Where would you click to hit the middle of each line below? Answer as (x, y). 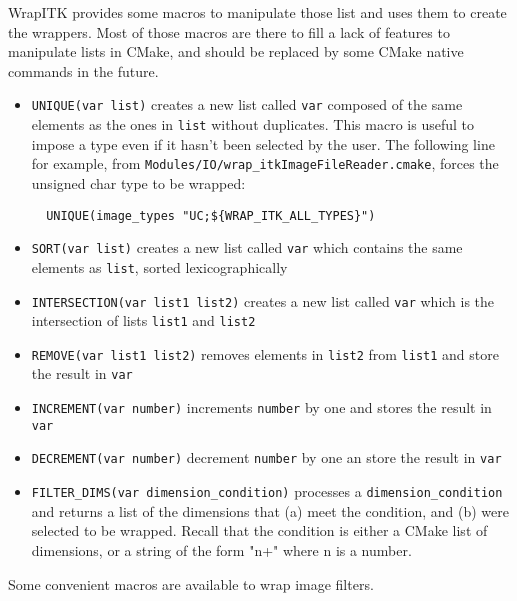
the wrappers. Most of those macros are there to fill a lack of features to (229, 31)
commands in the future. (83, 70)
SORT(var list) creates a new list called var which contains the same (247, 247)
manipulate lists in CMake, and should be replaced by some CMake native (236, 51)
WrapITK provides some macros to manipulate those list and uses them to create (257, 12)
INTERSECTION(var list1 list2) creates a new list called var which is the (263, 300)
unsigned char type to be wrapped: (138, 182)
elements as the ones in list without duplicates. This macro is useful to (252, 124)
